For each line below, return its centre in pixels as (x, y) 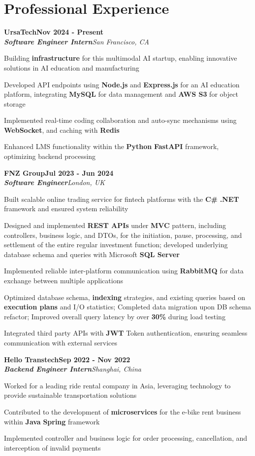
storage (15, 103)
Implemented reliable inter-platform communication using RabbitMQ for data (124, 271)
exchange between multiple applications (64, 280)
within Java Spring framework (52, 421)
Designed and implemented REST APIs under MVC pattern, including (115, 225)
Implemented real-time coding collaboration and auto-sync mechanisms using (120, 120)
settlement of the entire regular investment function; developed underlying (116, 245)
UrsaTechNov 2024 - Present (54, 32)
